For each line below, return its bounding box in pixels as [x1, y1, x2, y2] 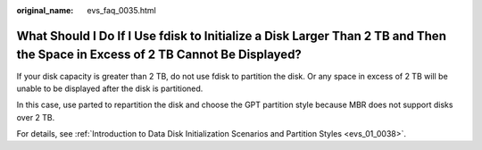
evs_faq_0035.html [87, 5, 156, 15]
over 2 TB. [16, 112, 55, 122]
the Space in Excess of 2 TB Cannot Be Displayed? [16, 47, 303, 62]
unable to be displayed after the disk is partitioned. [16, 83, 204, 94]
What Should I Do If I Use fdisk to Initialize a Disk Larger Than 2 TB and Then [16, 28, 446, 44]
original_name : [16, 5, 74, 15]
